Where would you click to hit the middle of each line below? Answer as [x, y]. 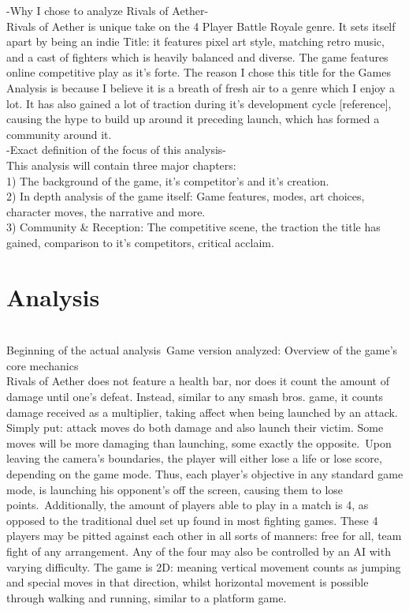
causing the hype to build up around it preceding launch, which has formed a [193, 119]
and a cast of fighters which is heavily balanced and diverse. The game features [197, 56]
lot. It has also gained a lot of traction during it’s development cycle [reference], [199, 103]
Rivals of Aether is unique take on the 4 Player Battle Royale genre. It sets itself [201, 26]
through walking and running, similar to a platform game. [147, 597]
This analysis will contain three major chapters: [121, 165]
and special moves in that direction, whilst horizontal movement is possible [188, 582]
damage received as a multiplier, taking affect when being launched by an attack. [202, 412]
